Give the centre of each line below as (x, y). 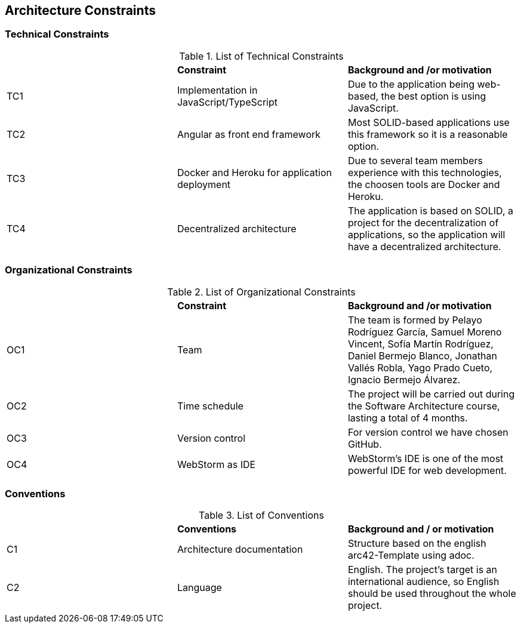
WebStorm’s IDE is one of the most (426, 458)
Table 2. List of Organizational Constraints (261, 292)
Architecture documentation (240, 549)
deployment (204, 184)
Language (199, 588)
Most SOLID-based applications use (428, 122)
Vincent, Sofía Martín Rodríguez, (420, 344)
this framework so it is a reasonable (428, 134)
